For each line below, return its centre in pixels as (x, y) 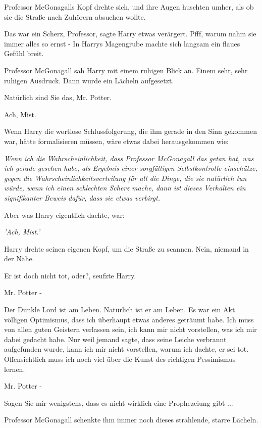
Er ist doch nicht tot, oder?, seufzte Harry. (70, 275)
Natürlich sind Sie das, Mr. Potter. (58, 97)
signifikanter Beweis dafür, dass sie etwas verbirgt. (82, 197)
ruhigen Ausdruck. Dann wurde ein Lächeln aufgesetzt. (89, 80)
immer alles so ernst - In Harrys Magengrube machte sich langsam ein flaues (122, 43)
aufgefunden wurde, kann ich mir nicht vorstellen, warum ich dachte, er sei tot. (126, 349)
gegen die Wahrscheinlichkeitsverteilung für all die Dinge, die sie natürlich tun (125, 178)
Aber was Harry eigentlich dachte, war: (64, 215)
